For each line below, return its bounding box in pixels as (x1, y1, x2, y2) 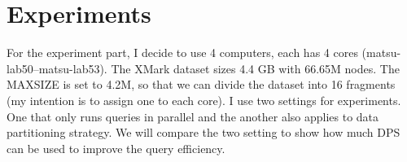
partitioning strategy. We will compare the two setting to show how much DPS (7, 124, 400, 141)
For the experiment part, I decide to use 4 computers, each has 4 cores (7, 44, 358, 61)
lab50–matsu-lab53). (7, 59, 107, 77)
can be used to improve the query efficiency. (7, 139, 225, 156)
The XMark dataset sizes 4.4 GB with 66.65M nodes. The (111, 59, 400, 77)
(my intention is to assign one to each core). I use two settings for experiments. (7, 91, 401, 108)
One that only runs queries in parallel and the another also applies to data (7, 107, 379, 125)
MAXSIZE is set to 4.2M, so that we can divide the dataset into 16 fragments (7, 76, 396, 93)
